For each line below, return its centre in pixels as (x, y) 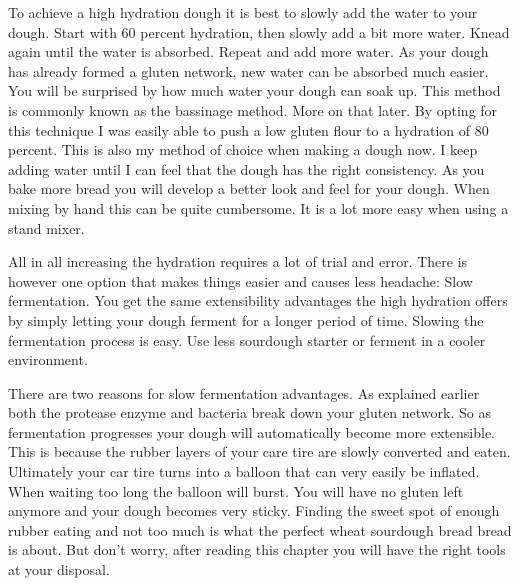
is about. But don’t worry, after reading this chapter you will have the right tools (257, 549)
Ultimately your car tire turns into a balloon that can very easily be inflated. (244, 471)
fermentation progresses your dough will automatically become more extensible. (251, 431)
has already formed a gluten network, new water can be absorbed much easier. (248, 70)
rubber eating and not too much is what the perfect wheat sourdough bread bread (260, 529)
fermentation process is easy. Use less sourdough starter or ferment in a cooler (247, 339)
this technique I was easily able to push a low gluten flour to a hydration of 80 (248, 129)
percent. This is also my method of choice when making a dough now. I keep (243, 149)
